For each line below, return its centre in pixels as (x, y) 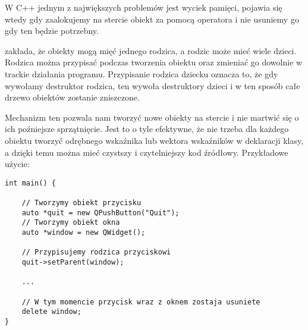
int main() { (30, 183)
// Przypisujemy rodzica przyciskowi (96, 252)
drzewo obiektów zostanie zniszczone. (72, 97)
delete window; (51, 312)
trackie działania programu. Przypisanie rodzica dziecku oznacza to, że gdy (142, 73)
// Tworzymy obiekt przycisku (81, 203)
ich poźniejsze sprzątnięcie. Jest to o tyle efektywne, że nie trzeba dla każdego (147, 129)
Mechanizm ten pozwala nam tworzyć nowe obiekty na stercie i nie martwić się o (152, 117)
